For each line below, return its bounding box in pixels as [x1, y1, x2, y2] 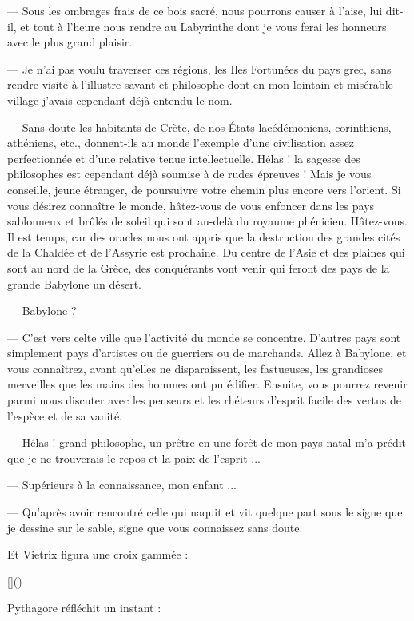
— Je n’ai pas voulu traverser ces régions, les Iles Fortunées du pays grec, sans [7, 60, 392, 77]
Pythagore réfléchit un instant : [7, 599, 161, 616]
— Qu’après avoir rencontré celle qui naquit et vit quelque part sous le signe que [7, 504, 403, 520]
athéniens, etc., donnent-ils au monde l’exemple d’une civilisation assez [7, 134, 354, 151]
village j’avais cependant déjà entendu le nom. [7, 91, 233, 108]
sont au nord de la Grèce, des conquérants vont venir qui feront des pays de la [7, 259, 390, 276]
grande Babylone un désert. [7, 275, 141, 292]
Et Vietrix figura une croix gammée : [7, 546, 189, 563]
